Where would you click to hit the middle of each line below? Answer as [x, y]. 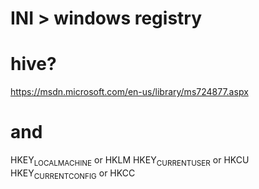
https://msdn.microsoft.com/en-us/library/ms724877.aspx [129, 92]
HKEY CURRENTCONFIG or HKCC [73, 174]
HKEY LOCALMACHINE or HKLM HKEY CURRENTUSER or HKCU [130, 161]
